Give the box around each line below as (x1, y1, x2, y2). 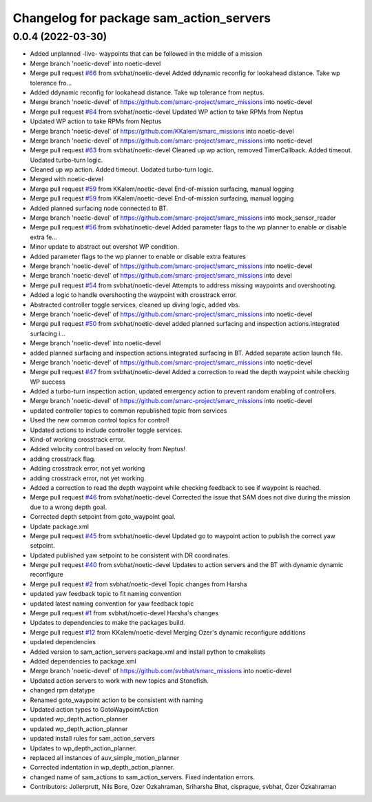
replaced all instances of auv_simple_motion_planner (30, 753, 180, 761)
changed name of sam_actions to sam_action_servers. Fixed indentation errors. (30, 772, 255, 781)
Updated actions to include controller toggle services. (30, 426, 183, 434)
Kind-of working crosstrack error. (30, 435, 125, 444)
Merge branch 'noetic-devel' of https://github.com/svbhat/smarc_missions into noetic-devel (30, 667, 292, 675)
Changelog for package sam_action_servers (12, 10, 271, 25)
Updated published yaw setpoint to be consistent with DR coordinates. (30, 551, 230, 559)
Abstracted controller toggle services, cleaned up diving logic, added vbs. (30, 300, 240, 309)
